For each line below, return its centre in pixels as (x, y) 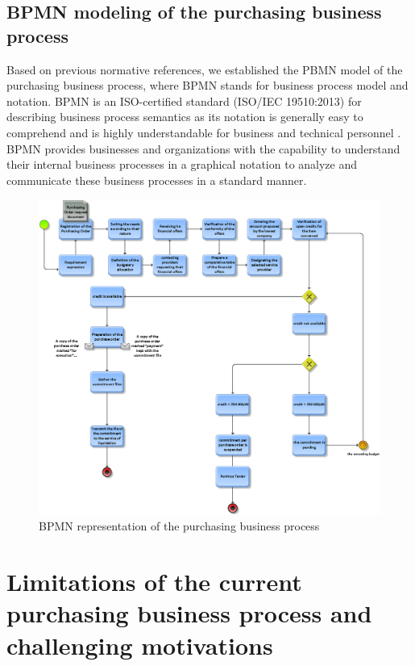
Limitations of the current (154, 582)
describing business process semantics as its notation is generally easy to (185, 117)
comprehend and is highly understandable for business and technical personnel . (204, 132)
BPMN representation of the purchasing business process (179, 526)
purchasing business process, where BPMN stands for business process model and (207, 85)
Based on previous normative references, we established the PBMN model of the (205, 69)
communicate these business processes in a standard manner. (157, 180)
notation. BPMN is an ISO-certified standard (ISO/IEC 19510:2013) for (184, 101)
